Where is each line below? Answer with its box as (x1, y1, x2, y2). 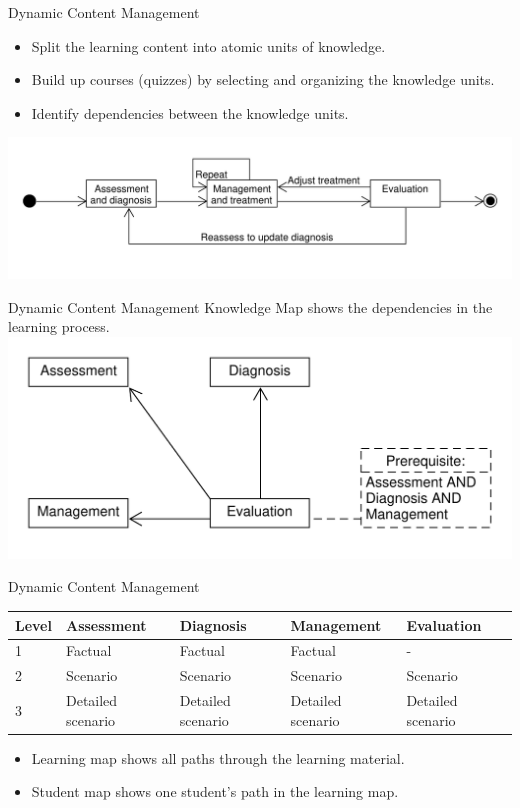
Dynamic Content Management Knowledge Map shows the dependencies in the (8, 296, 493, 317)
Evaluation (406, 614, 482, 635)
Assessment (65, 614, 147, 635)
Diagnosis (179, 614, 247, 635)
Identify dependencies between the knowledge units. (31, 102, 349, 123)
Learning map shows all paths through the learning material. (31, 747, 405, 768)
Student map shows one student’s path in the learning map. (31, 781, 399, 802)
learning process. (8, 316, 110, 337)
